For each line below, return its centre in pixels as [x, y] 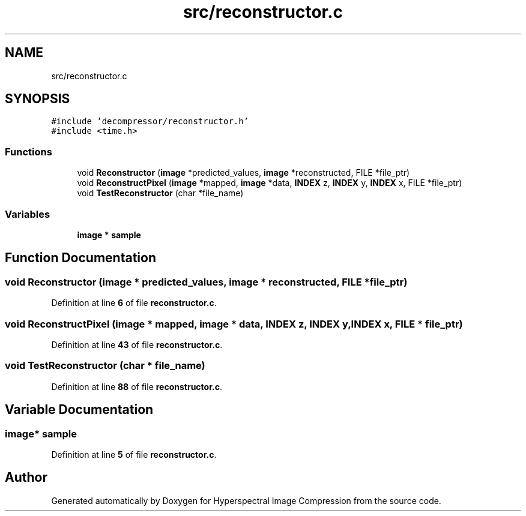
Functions [29, 151]
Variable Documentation [79, 410]
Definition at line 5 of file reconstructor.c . [134, 454]
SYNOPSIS [38, 99]
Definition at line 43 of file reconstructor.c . [137, 344]
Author [26, 478]
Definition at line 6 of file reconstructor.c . [134, 303]
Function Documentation [80, 258]
